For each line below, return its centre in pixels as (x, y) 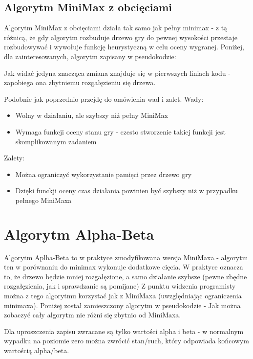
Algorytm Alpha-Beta (79, 234)
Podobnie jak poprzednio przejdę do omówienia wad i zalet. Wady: (104, 99)
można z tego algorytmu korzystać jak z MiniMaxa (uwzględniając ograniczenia (123, 296)
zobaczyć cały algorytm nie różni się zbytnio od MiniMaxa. (93, 315)
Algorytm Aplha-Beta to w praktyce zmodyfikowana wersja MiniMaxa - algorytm (126, 257)
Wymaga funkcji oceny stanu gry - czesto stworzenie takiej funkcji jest (120, 131)
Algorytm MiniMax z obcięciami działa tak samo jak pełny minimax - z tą (116, 28)
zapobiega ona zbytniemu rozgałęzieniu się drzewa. (80, 82)
